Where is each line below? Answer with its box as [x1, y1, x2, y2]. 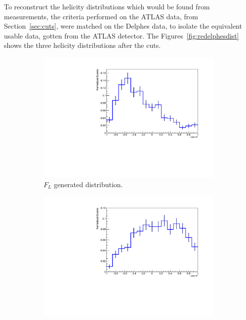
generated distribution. [54, 179, 123, 189]
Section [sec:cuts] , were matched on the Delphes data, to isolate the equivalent [4, 21, 242, 31]
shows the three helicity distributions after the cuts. [4, 40, 161, 50]
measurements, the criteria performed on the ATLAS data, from [4, 11, 198, 21]
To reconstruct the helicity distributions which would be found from [4, 1, 210, 11]
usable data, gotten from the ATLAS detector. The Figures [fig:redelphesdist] [4, 30, 239, 40]
